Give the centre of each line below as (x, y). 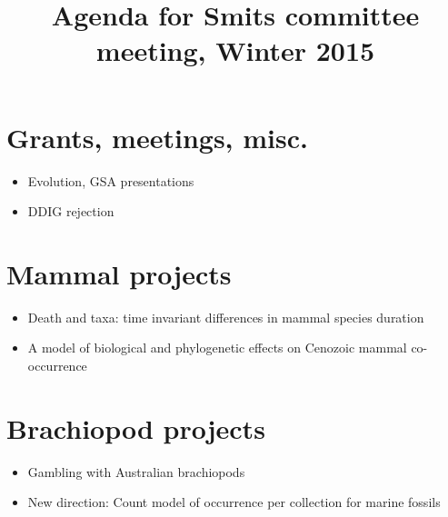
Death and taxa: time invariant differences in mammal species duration (226, 317)
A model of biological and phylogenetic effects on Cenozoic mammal (217, 348)
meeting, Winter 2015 (235, 50)
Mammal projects (119, 273)
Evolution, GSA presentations (111, 180)
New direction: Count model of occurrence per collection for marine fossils (234, 502)
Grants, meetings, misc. (157, 137)
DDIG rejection (71, 211)
